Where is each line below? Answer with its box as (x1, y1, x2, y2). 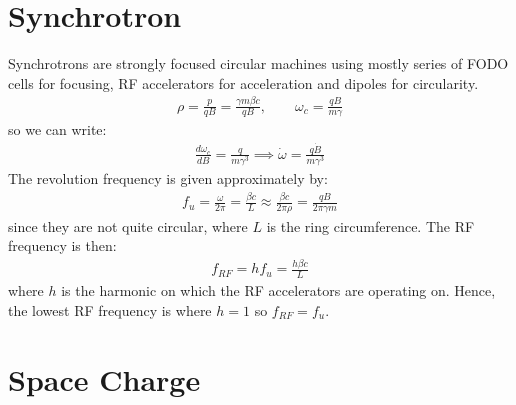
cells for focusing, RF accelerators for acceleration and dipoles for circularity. (8, 72, 479, 93)
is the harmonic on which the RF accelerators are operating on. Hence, (61, 280, 496, 301)
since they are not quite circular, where (8, 215, 248, 236)
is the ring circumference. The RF (266, 215, 475, 236)
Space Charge (8, 358, 201, 399)
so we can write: (8, 119, 107, 140)
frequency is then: (8, 235, 117, 256)
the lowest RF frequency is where (8, 299, 212, 320)
